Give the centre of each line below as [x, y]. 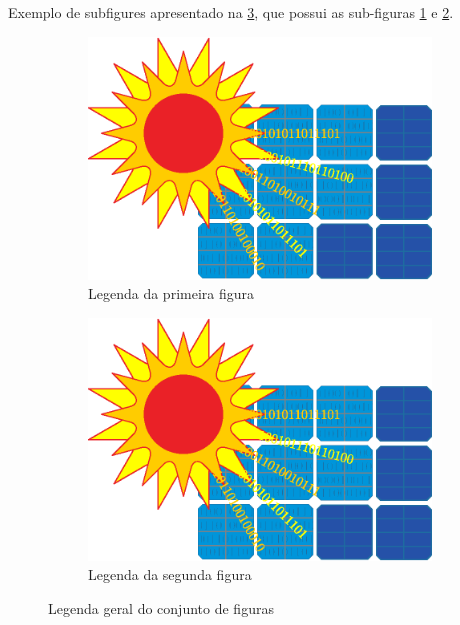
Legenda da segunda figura [170, 574]
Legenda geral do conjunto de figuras [161, 607]
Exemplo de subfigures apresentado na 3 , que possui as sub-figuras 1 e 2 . [231, 12]
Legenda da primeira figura [171, 293]
